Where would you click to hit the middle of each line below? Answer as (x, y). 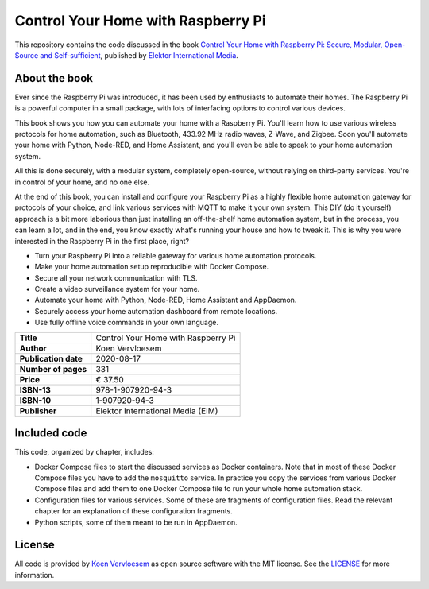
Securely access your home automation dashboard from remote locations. (156, 311)
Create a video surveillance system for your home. (117, 289)
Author (33, 348)
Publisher (38, 411)
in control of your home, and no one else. (82, 182)
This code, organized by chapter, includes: (85, 452)
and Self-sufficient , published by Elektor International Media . (139, 55)
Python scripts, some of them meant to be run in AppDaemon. (136, 522)
